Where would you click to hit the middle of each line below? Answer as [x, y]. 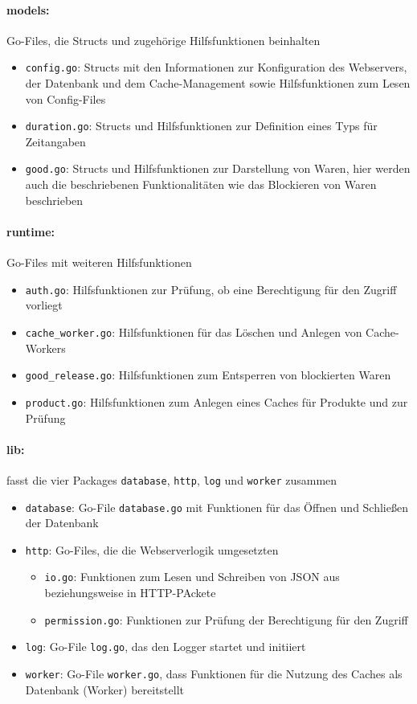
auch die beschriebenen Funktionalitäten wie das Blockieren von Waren [201, 184]
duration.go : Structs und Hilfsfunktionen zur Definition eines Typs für [201, 126]
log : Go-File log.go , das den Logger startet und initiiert [166, 647]
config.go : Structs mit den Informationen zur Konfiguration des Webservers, [216, 67]
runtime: [31, 231]
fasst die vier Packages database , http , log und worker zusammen [172, 479]
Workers [45, 348]
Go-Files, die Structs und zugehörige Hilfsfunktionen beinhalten [164, 40]
